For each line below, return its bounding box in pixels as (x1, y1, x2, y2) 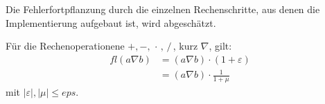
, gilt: (209, 39, 232, 53)
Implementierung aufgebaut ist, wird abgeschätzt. (6, 15, 216, 30)
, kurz (173, 39, 198, 53)
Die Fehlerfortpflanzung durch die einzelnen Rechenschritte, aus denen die (6, 2, 320, 16)
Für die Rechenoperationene (6, 39, 125, 53)
